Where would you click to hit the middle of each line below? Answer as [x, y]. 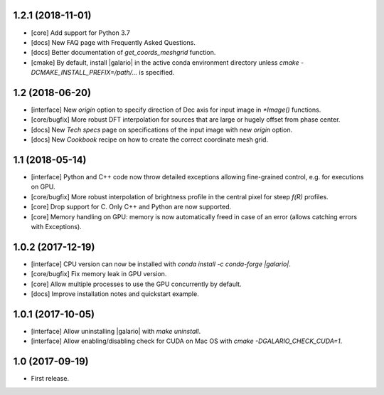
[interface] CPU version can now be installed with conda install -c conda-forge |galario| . [161, 264]
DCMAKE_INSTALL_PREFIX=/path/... [84, 73]
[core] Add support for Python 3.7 [81, 33]
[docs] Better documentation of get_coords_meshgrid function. [123, 53]
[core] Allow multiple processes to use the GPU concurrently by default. [136, 284]
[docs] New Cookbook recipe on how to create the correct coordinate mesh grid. [150, 139]
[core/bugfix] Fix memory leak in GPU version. [99, 274]
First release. [50, 379]
